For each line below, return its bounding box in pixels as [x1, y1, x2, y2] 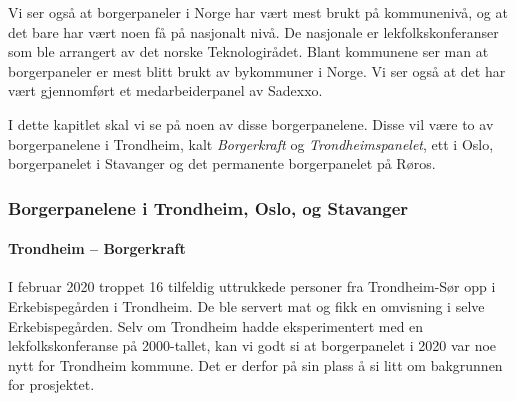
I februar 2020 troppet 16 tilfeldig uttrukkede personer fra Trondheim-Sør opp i [8, 276, 496, 297]
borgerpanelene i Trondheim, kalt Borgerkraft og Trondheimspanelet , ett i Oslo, [8, 133, 494, 154]
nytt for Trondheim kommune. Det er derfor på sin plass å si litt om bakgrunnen [8, 354, 503, 375]
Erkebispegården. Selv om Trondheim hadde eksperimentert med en [8, 315, 424, 336]
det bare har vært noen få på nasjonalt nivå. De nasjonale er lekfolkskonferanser [8, 21, 499, 42]
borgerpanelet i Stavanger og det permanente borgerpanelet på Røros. [8, 153, 436, 174]
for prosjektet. [8, 374, 95, 395]
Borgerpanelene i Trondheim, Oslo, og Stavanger [8, 195, 409, 220]
